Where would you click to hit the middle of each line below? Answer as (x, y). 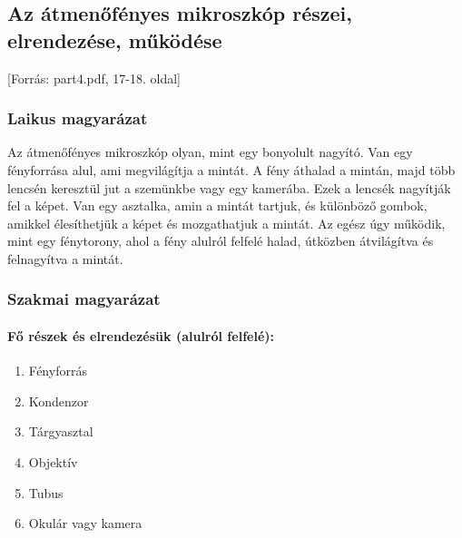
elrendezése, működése (115, 39)
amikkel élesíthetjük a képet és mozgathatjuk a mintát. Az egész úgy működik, (226, 223)
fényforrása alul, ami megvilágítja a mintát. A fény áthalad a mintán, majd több (231, 170)
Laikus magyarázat (78, 118)
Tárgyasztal (61, 431)
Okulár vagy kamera (85, 523)
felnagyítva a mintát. (65, 258)
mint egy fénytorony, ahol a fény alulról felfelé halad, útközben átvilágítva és (221, 241)
